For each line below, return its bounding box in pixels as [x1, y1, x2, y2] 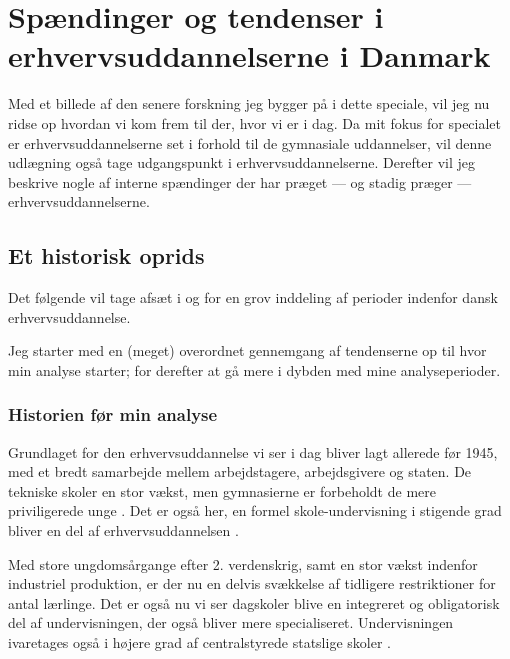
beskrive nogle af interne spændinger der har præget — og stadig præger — [8, 171, 472, 192]
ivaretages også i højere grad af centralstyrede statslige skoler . [8, 632, 391, 653]
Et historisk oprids [8, 240, 205, 271]
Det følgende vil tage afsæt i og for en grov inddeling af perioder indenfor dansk [8, 287, 498, 308]
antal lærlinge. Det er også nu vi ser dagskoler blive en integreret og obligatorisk [8, 592, 500, 613]
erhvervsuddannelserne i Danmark [8, 35, 491, 76]
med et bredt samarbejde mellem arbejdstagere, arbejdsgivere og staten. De [8, 461, 472, 482]
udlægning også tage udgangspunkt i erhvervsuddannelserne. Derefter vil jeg [8, 152, 476, 173]
